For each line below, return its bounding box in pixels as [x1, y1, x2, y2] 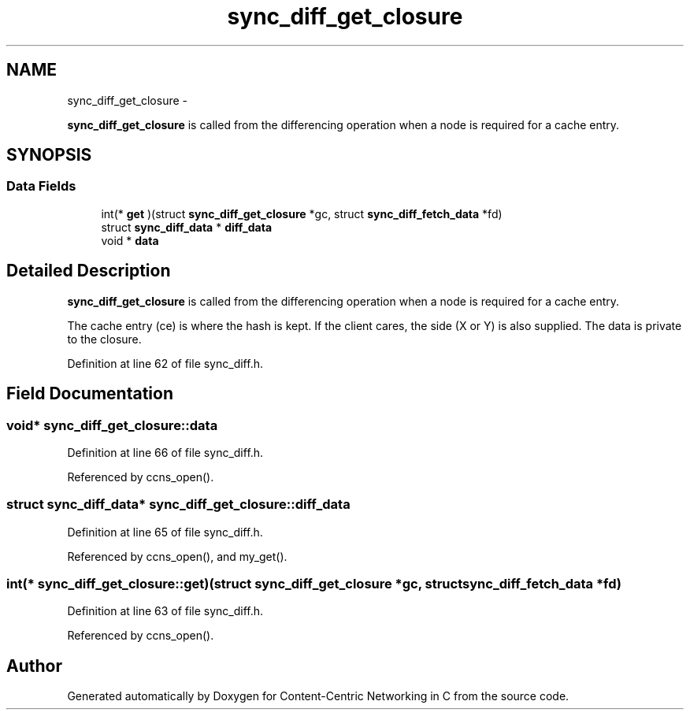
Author [6, 655, 62, 676]
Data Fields [6, 178, 76, 195]
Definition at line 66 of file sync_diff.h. [67, 445, 264, 459]
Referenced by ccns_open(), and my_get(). [67, 549, 287, 563]
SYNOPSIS [6, 145, 92, 165]
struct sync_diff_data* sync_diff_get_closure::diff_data [6, 496, 351, 513]
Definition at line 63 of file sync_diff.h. [67, 604, 264, 618]
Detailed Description [6, 261, 171, 281]
